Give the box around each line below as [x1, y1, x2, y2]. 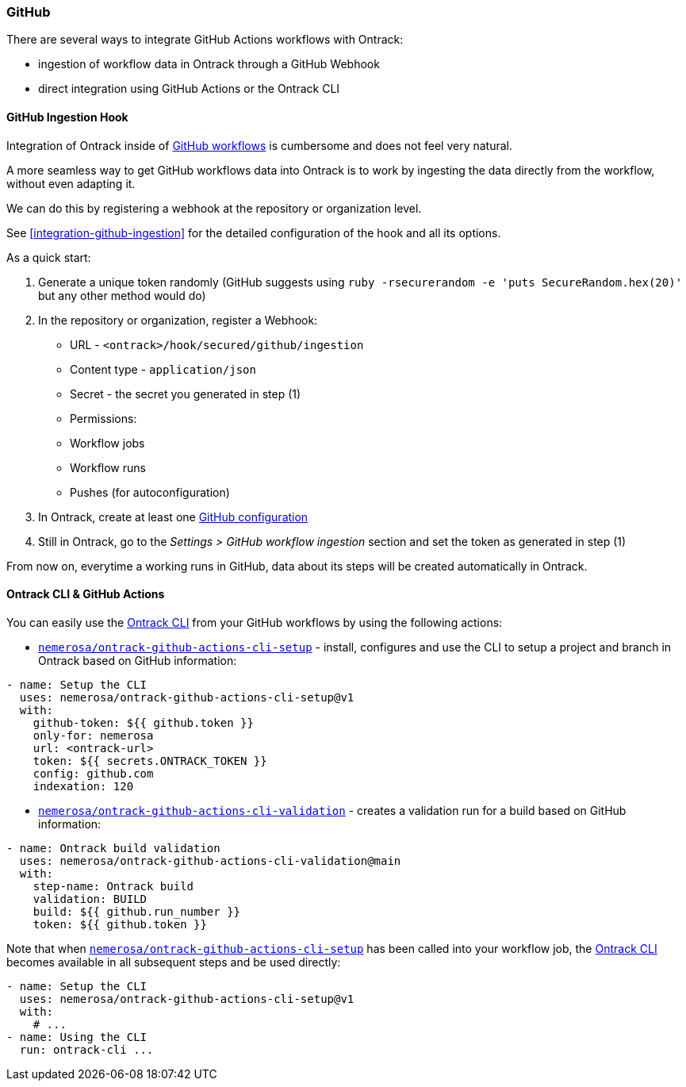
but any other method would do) [38, 288, 206, 302]
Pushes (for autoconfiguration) [70, 485, 230, 499]
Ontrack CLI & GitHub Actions [6, 587, 165, 601]
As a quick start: [6, 250, 91, 264]
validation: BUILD [33, 892, 148, 905]
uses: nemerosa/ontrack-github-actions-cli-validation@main [19, 854, 401, 867]
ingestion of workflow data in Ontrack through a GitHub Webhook [38, 57, 380, 71]
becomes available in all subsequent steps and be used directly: [6, 954, 341, 969]
